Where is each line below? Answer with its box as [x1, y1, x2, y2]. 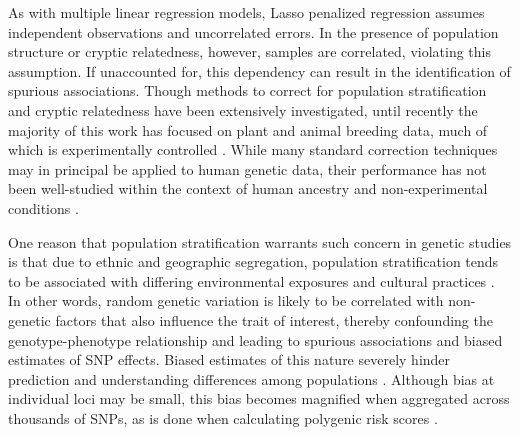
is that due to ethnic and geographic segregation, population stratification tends [8, 251, 499, 272]
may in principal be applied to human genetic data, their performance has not [8, 158, 487, 179]
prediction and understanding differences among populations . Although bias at [8, 368, 495, 389]
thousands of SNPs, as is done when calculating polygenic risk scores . [8, 407, 438, 428]
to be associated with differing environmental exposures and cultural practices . [8, 270, 495, 291]
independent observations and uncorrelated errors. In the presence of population [8, 21, 499, 42]
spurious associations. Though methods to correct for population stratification [8, 80, 487, 101]
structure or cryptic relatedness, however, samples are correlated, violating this [8, 41, 492, 62]
